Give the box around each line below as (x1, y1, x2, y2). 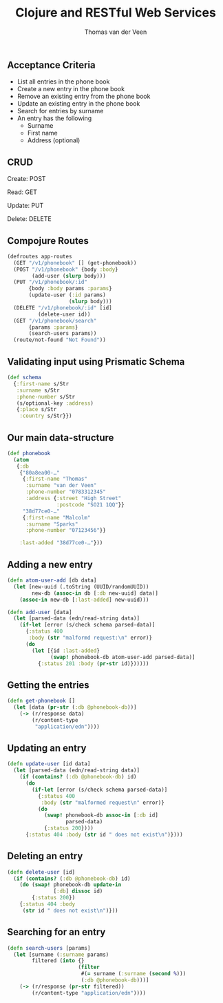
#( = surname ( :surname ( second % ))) (81, 971, 187, 977)
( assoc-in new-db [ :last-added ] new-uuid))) (19, 596, 149, 603)
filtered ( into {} (32, 957, 85, 964)
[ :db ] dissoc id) (53, 888, 103, 895)
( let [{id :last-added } (32, 647, 100, 654)
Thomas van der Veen (84, 28, 147, 36)
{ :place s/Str (16, 406, 57, 413)
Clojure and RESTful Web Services (14, 5, 217, 21)
